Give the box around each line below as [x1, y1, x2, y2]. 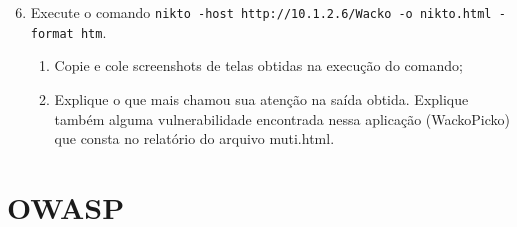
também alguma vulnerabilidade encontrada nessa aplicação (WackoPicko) [54, 108, 511, 129]
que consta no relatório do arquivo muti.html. [54, 128, 335, 149]
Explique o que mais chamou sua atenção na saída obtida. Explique [54, 88, 469, 109]
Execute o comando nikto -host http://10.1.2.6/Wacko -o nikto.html [30, 2, 492, 22]
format [30, 26, 74, 41]
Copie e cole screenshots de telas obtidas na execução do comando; [54, 55, 463, 76]
